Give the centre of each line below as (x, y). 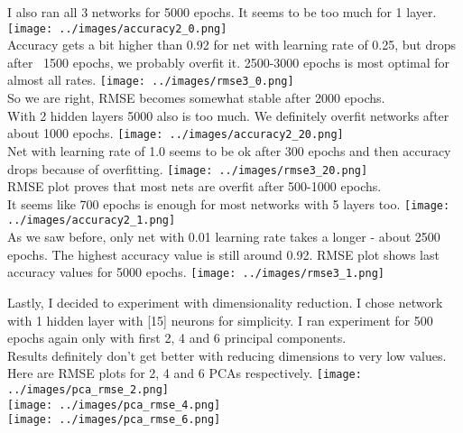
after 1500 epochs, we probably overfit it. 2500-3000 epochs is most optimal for (229, 62)
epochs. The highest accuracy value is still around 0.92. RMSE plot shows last (223, 254)
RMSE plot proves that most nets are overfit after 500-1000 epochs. (194, 186)
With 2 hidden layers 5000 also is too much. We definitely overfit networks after (228, 115)
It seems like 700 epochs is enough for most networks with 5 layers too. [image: (229, 203)
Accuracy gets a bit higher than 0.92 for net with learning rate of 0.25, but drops (232, 45)
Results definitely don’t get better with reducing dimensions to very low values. (227, 355)
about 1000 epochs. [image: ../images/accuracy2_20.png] (176, 133)
